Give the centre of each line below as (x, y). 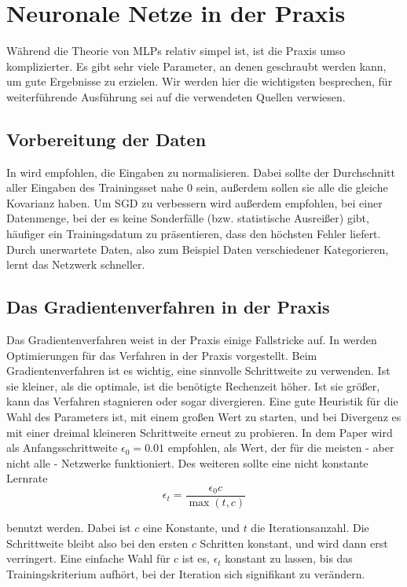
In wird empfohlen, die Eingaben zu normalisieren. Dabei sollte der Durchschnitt (201, 172)
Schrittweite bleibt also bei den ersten (97, 543)
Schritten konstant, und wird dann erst (294, 543)
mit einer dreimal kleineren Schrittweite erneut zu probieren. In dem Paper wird (200, 432)
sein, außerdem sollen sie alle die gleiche (292, 187)
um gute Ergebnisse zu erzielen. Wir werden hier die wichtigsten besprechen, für (200, 81)
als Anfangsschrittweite (62, 448)
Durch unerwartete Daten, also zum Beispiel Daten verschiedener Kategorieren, (198, 249)
